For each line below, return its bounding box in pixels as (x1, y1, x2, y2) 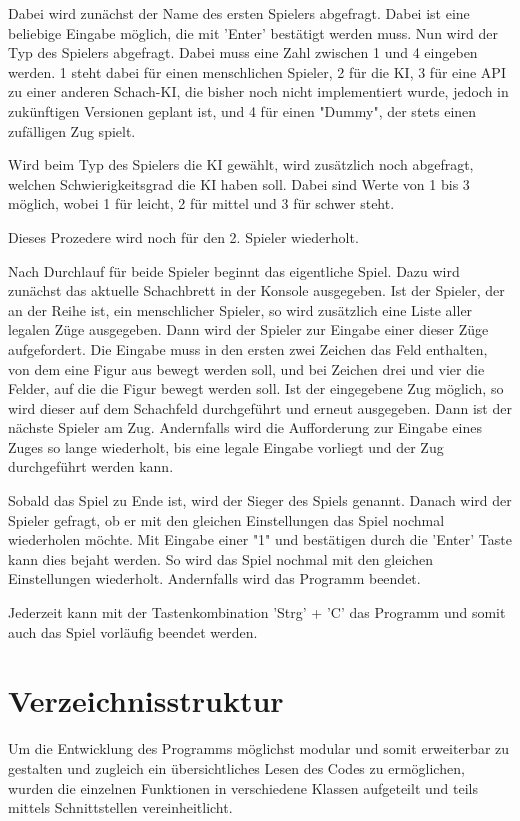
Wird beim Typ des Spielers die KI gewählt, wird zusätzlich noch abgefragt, (8, 154, 474, 175)
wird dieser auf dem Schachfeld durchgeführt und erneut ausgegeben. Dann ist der (8, 397, 512, 418)
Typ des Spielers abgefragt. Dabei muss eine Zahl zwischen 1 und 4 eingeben (8, 42, 478, 63)
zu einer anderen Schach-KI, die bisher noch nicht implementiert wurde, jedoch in (8, 81, 509, 102)
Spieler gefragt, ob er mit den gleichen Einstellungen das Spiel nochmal (8, 509, 445, 530)
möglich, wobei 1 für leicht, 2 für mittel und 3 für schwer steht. (8, 193, 395, 214)
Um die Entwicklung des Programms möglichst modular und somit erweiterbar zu (8, 738, 510, 759)
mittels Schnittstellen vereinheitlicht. (8, 797, 233, 818)
